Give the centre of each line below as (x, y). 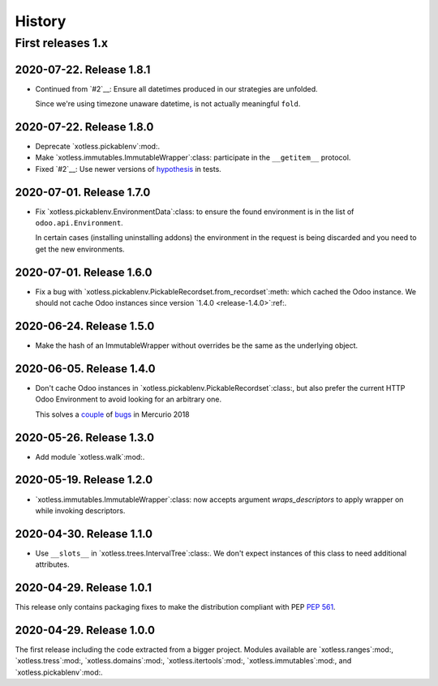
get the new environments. (80, 249)
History (41, 21)
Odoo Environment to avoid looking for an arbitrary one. (129, 399)
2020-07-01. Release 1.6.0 (84, 272)
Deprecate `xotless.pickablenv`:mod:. (98, 147)
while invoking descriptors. (80, 510)
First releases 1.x (62, 43)
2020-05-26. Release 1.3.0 (84, 437)
